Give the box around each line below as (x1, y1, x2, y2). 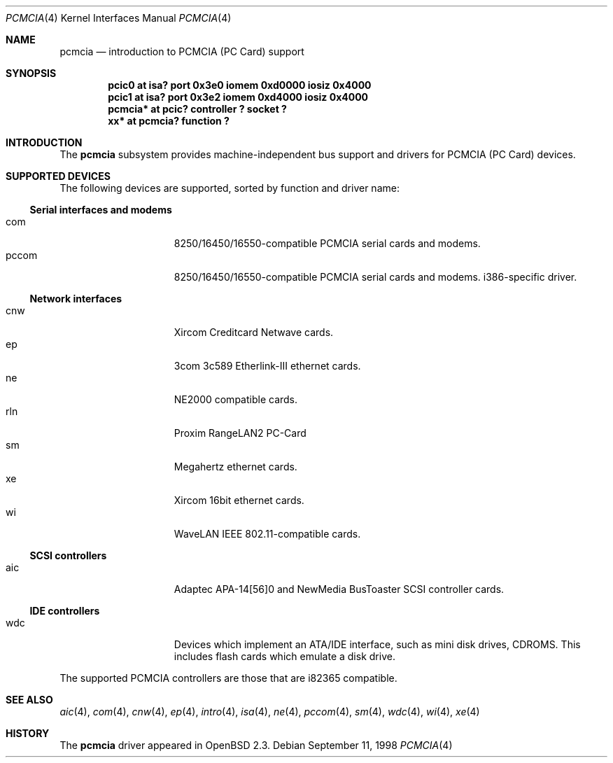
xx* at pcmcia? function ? (108, 115, 230, 127)
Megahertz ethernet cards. (174, 461, 297, 472)
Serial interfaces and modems (29, 204, 172, 216)
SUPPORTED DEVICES (6, 170, 111, 182)
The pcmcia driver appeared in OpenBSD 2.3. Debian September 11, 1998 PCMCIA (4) (59, 739, 453, 751)
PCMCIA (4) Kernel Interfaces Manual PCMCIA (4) (6, 12, 232, 24)
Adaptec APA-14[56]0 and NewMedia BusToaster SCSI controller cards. (174, 583, 505, 595)
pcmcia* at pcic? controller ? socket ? (108, 103, 287, 115)
